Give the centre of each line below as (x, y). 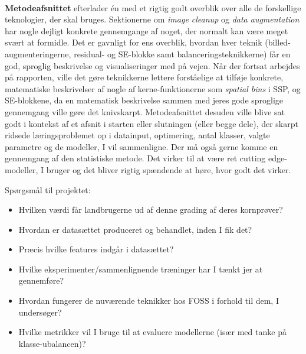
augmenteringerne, (38, 53)
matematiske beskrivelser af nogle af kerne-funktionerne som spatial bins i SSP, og (153, 88)
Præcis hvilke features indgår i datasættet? (96, 249)
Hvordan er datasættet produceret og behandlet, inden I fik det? (135, 229)
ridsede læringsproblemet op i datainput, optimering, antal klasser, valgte (137, 135)
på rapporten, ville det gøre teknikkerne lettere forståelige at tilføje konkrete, (144, 77)
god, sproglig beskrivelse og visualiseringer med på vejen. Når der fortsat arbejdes (152, 65)
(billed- (278, 42)
